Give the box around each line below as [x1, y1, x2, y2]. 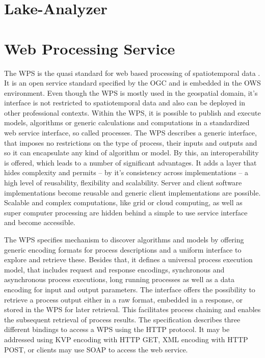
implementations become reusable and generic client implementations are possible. [4, 187, 261, 198]
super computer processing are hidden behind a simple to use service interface [4, 207, 248, 217]
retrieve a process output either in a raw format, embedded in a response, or [4, 294, 243, 305]
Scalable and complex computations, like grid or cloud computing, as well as [4, 197, 243, 208]
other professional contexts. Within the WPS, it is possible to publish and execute [4, 107, 261, 118]
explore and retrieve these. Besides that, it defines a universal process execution [4, 254, 253, 265]
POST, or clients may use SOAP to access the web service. [4, 344, 188, 354]
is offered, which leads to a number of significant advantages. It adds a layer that [4, 157, 257, 168]
